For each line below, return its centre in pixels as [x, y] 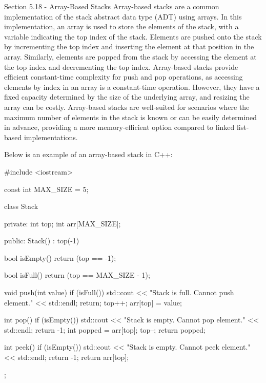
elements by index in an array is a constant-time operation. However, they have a [132, 87]
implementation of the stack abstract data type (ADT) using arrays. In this [123, 16]
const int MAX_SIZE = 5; [46, 189]
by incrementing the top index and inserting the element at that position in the [129, 46]
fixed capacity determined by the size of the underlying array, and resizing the [127, 97]
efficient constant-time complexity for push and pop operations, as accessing [124, 77]
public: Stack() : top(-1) [42, 241]
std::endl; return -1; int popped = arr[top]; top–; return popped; [105, 329]
